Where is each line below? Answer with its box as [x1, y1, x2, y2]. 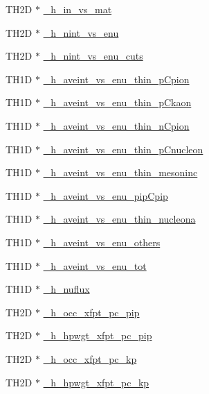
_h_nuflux [43, 282, 90, 296]
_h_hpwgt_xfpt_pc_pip [43, 328, 152, 343]
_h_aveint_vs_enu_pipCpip [43, 188, 168, 203]
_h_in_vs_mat [43, 2, 112, 16]
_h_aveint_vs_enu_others [43, 234, 161, 249]
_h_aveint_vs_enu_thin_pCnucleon [43, 142, 203, 156]
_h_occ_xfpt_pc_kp [43, 351, 137, 366]
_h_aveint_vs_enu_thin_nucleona [43, 212, 196, 226]
